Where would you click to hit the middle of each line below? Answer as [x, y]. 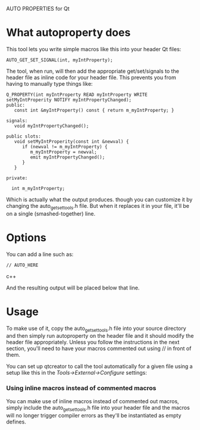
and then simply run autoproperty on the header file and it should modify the [100, 336]
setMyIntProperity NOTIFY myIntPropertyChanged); [69, 100]
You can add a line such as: [40, 254]
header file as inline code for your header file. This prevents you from [91, 77]
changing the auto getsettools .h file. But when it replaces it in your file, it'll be [98, 206]
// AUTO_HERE [22, 265]
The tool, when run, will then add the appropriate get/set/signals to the [93, 71]
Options [26, 237]
